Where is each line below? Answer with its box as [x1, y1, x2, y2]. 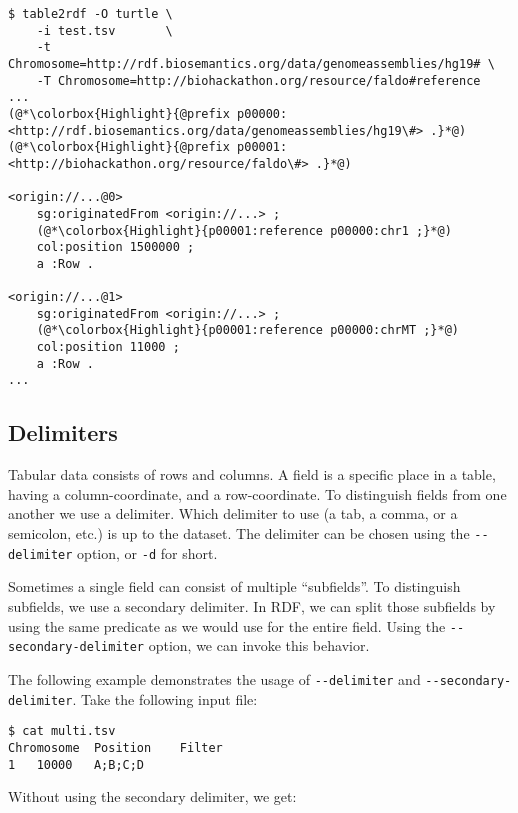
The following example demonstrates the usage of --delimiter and [8, 668, 421, 689]
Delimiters [8, 417, 118, 448]
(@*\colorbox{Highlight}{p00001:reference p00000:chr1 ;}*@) [36, 223, 452, 238]
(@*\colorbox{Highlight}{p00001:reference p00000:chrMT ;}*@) [36, 323, 460, 338]
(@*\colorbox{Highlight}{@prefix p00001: [8, 140, 288, 155]
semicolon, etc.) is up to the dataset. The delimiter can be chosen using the [8, 523, 470, 544]
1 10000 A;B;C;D [8, 757, 145, 772]
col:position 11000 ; [36, 340, 180, 355]
